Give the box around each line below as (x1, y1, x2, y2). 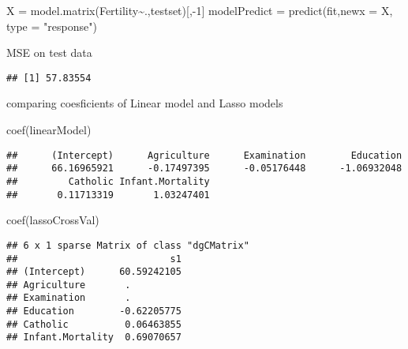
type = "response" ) (6, 17, 97, 34)
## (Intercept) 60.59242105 (6, 266, 182, 278)
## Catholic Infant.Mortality (6, 175, 210, 187)
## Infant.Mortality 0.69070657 (6, 332, 182, 343)
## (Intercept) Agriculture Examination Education (6, 149, 402, 161)
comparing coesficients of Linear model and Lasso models (6, 95, 283, 111)
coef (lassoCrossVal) (6, 212, 99, 228)
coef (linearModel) (6, 122, 92, 138)
